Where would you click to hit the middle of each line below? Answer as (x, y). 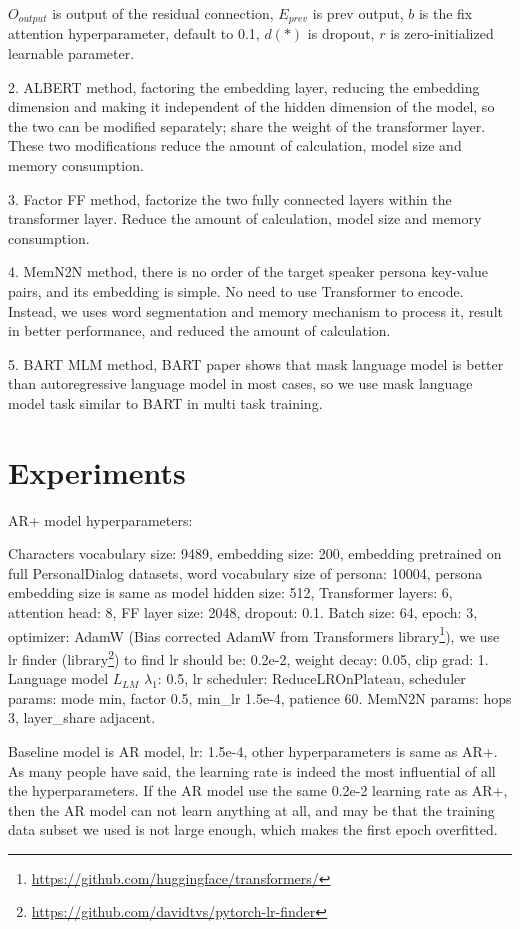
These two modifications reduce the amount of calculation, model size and (235, 145)
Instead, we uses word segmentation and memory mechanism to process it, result (255, 310)
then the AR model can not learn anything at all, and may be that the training (251, 809)
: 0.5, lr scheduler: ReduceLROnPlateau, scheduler (311, 678)
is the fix (445, 13)
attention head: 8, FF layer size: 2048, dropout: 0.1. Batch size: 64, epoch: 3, (243, 612)
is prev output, (358, 13)
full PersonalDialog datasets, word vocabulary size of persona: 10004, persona (245, 572)
